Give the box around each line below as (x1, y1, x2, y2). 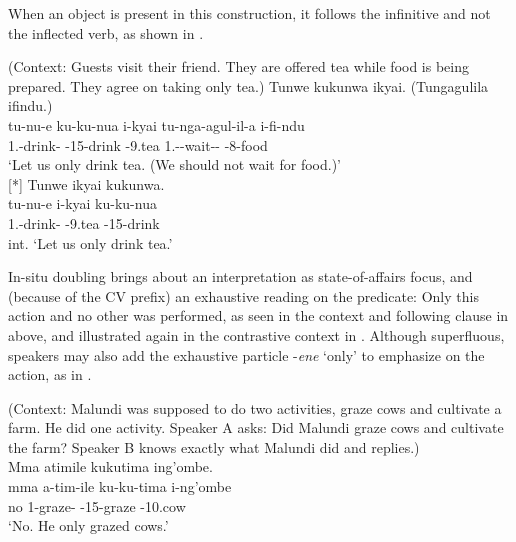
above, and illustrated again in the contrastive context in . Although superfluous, (8, 324, 505, 345)
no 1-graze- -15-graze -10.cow (8, 495, 186, 516)
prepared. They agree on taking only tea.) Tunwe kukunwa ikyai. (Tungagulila (8, 75, 489, 96)
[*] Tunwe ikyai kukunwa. (8, 173, 165, 194)
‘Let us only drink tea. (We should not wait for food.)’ (8, 154, 341, 175)
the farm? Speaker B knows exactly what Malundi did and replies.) (8, 436, 420, 457)
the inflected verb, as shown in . (8, 22, 204, 43)
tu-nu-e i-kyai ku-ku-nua (8, 193, 157, 214)
